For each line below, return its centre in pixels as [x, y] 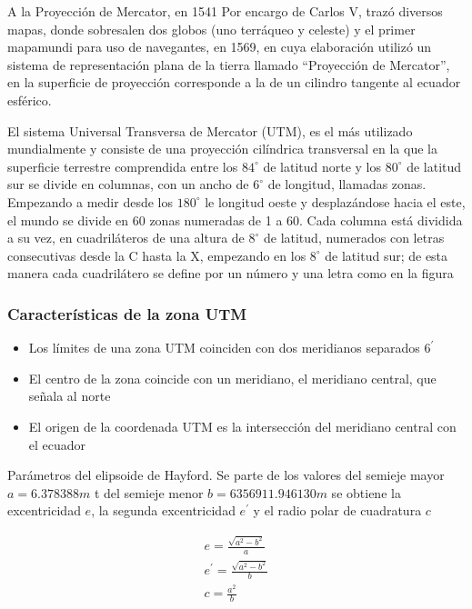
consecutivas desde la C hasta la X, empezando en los [157, 255]
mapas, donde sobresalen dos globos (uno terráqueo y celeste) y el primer [211, 29]
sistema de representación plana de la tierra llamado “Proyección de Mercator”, [229, 64]
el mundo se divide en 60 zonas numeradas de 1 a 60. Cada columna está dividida [235, 220]
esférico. [30, 100]
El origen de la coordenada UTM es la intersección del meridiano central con [242, 426]
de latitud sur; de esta [387, 255]
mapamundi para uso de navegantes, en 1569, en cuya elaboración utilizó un [220, 47]
